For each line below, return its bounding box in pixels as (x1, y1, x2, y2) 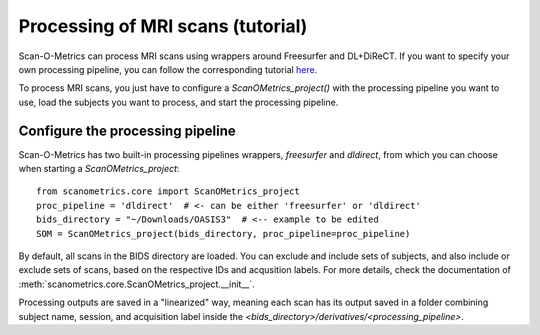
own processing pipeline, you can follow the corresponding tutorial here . (18, 63, 318, 75)
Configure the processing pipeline (18, 122, 237, 139)
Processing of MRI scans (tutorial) (18, 15, 308, 37)
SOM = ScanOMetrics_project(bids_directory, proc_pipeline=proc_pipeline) (36, 228, 411, 239)
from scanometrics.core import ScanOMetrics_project (36, 186, 300, 197)
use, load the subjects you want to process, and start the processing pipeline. (18, 96, 339, 108)
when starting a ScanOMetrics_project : (18, 163, 180, 175)
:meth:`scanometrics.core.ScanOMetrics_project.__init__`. (18, 278, 255, 290)
